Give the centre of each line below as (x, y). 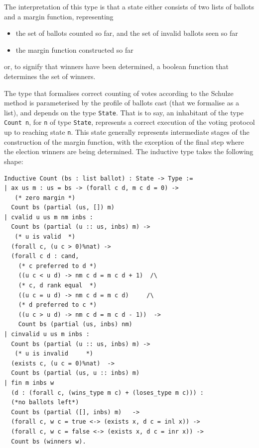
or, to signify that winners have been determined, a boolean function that (117, 66)
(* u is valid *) (45, 237)
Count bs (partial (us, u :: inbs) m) (75, 373)
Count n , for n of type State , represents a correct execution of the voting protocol (129, 122)
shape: (14, 161)
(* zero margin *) (45, 198)
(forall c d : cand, (45, 256)
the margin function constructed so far (74, 49)
